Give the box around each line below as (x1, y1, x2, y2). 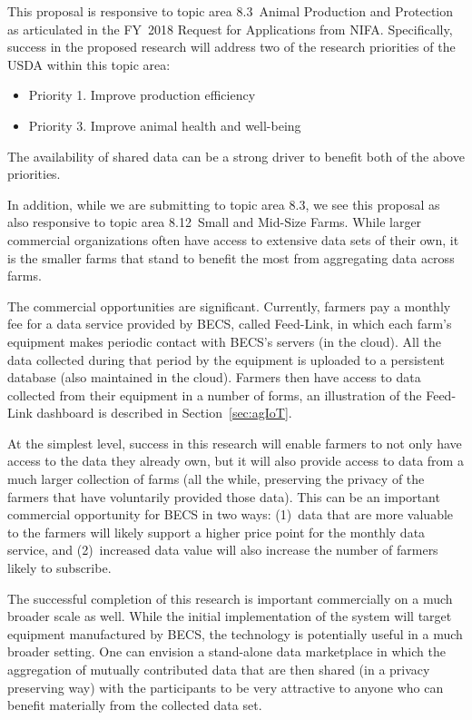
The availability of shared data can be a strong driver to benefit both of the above (7, 146, 465, 165)
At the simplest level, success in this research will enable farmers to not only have (7, 433, 462, 452)
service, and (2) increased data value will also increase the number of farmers (7, 540, 438, 559)
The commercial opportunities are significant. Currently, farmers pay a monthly (7, 296, 451, 315)
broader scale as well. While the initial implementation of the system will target (7, 607, 452, 626)
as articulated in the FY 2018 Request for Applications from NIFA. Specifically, (7, 19, 453, 38)
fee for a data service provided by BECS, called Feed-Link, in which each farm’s (7, 314, 452, 333)
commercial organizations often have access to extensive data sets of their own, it (7, 230, 459, 249)
